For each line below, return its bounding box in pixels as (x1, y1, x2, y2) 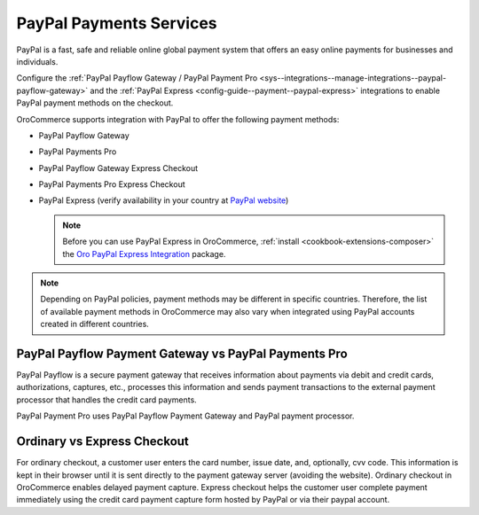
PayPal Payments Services (16, 13, 217, 33)
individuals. (16, 56, 59, 66)
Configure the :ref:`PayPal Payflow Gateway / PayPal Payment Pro (16, 73, 258, 83)
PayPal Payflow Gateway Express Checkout (38, 162, 199, 173)
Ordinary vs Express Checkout (16, 434, 190, 449)
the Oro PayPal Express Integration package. (62, 248, 226, 259)
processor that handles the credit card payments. (16, 394, 197, 405)
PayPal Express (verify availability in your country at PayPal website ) (38, 195, 289, 206)
